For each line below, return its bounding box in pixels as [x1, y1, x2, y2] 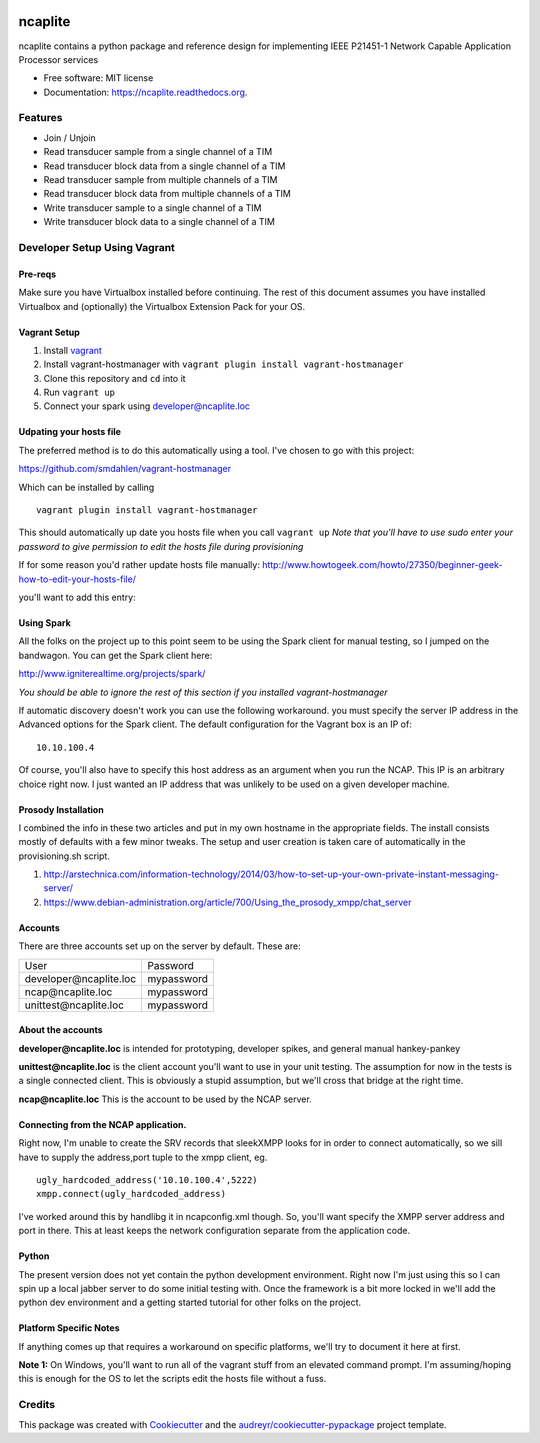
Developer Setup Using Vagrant [18, 240, 175, 254]
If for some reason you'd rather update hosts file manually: [18, 559, 260, 571]
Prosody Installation [18, 803, 104, 815]
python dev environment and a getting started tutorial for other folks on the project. [18, 1296, 362, 1309]
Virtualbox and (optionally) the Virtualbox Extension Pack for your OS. [18, 300, 306, 312]
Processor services [18, 53, 99, 65]
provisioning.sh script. [18, 850, 110, 862]
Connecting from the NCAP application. [18, 1118, 187, 1130]
